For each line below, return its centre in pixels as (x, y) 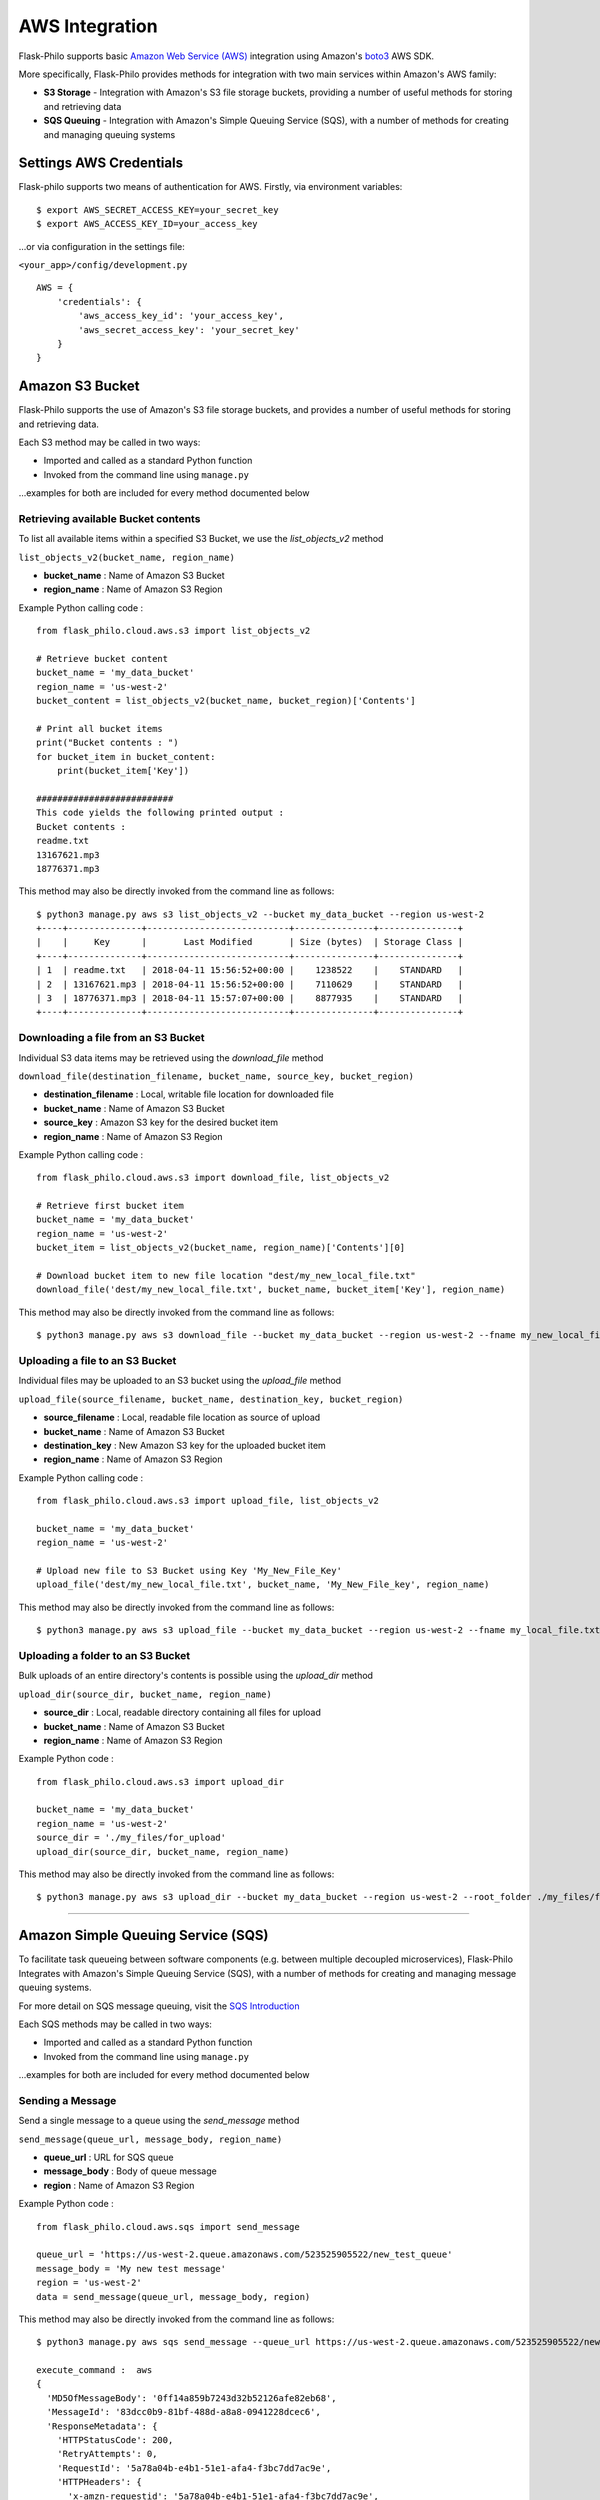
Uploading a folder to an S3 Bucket (104, 1655)
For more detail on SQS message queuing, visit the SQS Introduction (159, 2006)
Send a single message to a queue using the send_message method (159, 2121)
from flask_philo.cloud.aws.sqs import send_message (168, 2226)
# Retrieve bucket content (102, 659)
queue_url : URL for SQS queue (108, 2157)
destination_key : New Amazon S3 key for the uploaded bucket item (185, 1445)
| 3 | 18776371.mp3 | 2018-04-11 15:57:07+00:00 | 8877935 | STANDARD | (250, 998)
